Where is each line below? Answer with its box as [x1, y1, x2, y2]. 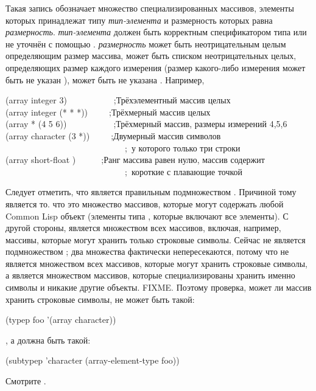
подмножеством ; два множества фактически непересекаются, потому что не [5, 245, 289, 258]
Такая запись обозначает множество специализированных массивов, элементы [5, 2, 294, 14]
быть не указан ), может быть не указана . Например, [5, 73, 205, 86]
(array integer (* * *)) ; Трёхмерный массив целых [5, 105, 211, 118]
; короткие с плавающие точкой [124, 165, 243, 178]
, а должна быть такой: [5, 333, 91, 346]
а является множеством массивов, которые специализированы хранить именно [5, 269, 295, 282]
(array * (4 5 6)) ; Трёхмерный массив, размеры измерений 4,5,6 [5, 117, 287, 130]
